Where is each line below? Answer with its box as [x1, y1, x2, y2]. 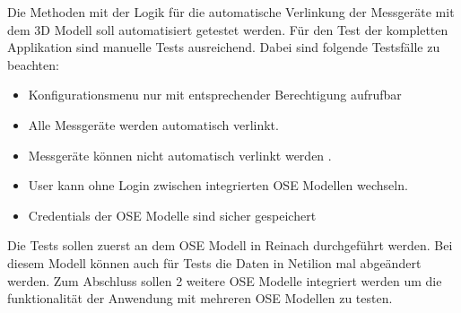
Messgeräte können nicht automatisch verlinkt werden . [28, 145, 332, 164]
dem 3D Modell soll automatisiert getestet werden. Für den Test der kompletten [7, 20, 448, 39]
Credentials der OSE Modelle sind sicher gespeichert [28, 205, 317, 224]
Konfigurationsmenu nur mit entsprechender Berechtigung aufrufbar [28, 85, 402, 104]
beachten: [7, 55, 59, 74]
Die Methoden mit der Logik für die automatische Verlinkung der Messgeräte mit [7, 3, 455, 21]
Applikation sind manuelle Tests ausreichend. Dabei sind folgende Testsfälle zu [7, 38, 440, 57]
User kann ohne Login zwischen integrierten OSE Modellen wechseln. [28, 176, 408, 195]
